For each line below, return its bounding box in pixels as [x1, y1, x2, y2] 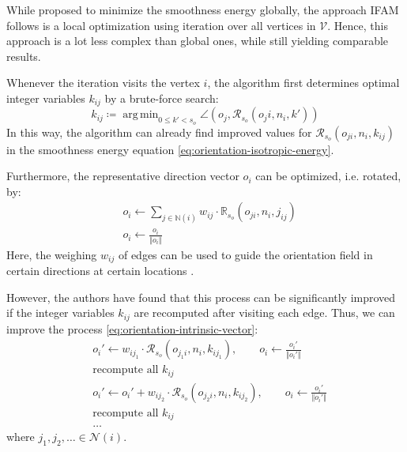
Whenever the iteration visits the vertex [6, 74, 200, 91]
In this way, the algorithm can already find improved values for [6, 123, 312, 140]
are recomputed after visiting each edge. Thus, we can [134, 304, 395, 321]
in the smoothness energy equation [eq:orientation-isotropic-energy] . [6, 141, 334, 157]
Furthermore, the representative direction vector [6, 168, 239, 184]
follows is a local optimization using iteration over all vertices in [6, 17, 316, 33]
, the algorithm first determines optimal [207, 74, 400, 91]
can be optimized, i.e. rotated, [255, 168, 401, 184]
